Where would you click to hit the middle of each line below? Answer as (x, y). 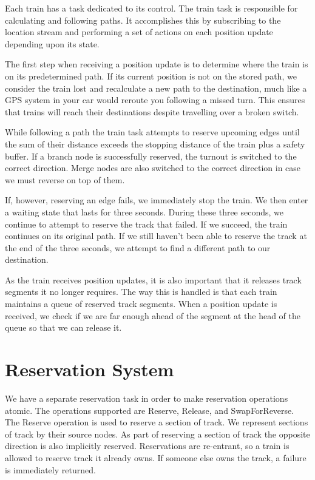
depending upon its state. (52, 43)
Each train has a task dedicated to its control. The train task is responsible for (151, 8)
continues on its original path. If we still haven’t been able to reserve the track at (156, 236)
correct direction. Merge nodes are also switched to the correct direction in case (153, 168)
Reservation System (90, 369)
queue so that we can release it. (63, 327)
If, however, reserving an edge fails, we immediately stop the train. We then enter (157, 200)
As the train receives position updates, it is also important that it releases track (153, 279)
